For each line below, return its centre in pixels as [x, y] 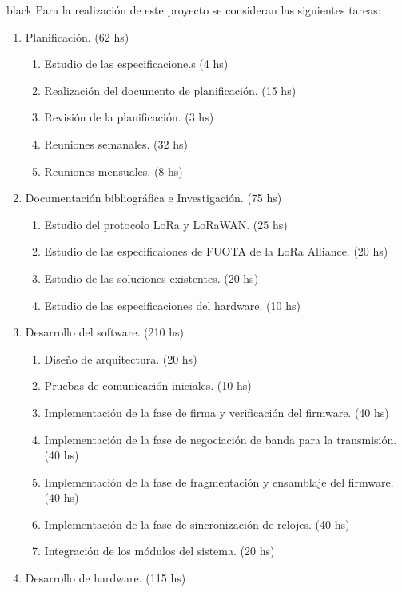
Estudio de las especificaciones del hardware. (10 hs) [172, 305]
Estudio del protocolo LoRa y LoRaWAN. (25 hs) [166, 224]
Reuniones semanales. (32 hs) [116, 143]
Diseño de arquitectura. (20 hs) [121, 358]
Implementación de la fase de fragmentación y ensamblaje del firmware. [219, 481]
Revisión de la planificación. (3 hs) [129, 117]
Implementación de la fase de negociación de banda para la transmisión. [221, 439]
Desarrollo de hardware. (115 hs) [105, 578]
